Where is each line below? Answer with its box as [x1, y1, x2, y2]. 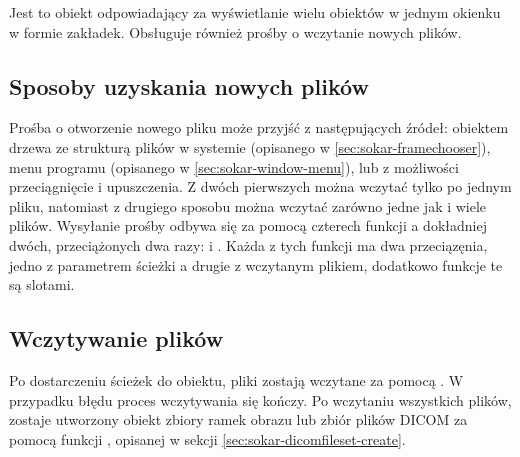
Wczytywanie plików [9, 323, 224, 354]
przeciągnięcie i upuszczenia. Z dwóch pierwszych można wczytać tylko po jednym [9, 176, 512, 197]
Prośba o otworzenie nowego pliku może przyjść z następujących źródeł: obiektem [9, 117, 509, 138]
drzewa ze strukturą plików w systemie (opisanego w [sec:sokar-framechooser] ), [9, 136, 491, 157]
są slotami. [9, 274, 75, 295]
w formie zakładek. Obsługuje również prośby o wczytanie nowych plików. [9, 21, 462, 42]
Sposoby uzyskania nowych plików [9, 70, 369, 101]
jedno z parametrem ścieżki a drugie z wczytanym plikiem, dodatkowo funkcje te [9, 254, 503, 275]
